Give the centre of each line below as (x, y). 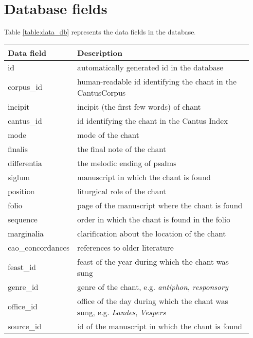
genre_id (23, 287)
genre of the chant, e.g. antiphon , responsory (153, 287)
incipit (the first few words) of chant (139, 106)
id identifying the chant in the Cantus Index (153, 120)
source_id (25, 326)
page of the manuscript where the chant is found (160, 205)
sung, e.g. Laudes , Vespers (121, 312)
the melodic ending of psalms (127, 163)
